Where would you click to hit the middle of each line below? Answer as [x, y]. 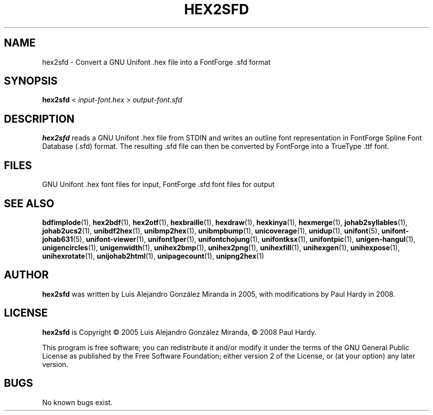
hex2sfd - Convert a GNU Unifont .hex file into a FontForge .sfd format [156, 62]
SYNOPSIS [31, 81]
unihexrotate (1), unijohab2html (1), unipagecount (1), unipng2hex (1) [153, 256]
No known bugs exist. [77, 402]
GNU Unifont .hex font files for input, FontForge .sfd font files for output [158, 184]
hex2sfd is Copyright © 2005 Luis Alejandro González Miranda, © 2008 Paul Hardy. [179, 332]
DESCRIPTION [39, 119]
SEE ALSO [29, 203]
